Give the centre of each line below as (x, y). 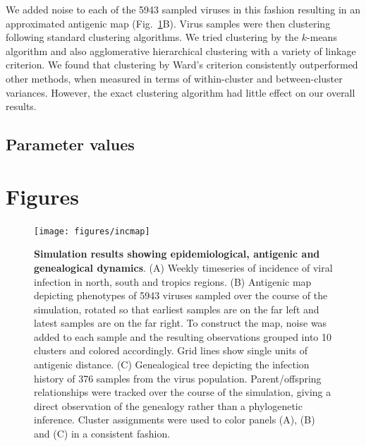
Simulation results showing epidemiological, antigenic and (177, 254)
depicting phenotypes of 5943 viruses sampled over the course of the (181, 295)
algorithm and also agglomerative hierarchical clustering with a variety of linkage (181, 50)
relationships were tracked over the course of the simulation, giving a (183, 392)
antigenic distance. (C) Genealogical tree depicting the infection (172, 364)
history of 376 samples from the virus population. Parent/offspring (178, 378)
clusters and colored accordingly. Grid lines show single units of (171, 350)
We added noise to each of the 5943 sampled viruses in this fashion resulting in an (183, 9)
